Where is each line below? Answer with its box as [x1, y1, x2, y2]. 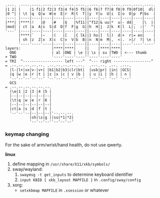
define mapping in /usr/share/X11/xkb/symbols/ [12, 161, 110, 167]
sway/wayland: [12, 166, 43, 172]
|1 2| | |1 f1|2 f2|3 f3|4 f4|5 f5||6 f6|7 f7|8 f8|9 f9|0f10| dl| [5, 7, 156, 12]
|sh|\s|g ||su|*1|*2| [29, 115, 74, 120]
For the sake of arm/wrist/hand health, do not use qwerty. [5, 142, 122, 148]
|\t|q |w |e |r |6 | [9, 98, 52, 103]
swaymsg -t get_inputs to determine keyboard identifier [19, 171, 133, 178]
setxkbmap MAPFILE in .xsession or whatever [19, 187, 109, 193]
